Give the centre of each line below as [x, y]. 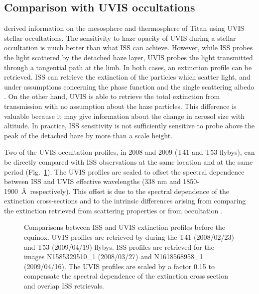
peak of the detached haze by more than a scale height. [88, 135]
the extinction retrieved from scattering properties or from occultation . [113, 210]
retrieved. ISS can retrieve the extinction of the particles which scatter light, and [127, 77]
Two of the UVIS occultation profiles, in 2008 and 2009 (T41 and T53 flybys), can [129, 152]
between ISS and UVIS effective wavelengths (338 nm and [92, 181]
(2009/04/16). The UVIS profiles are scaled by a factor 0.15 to [119, 266]
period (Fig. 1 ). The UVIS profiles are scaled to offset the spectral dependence [124, 171]
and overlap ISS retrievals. [64, 286]
